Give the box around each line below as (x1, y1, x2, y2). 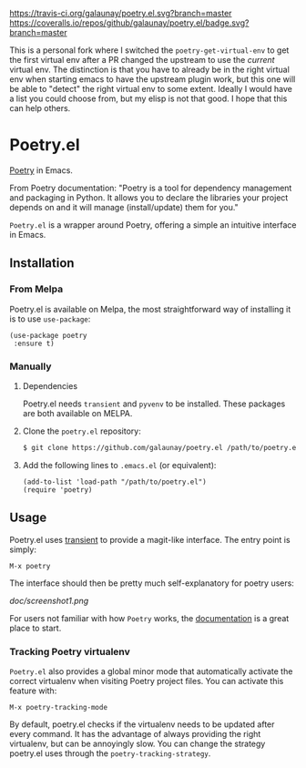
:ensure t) (13, 339, 55, 348)
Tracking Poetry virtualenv (9, 645, 130, 658)
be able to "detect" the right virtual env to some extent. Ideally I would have (9, 84, 293, 94)
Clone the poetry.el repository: (22, 425, 141, 436)
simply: (9, 544, 36, 555)
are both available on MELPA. (22, 407, 133, 418)
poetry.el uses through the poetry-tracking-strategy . (9, 747, 211, 759)
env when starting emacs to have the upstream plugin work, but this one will (9, 74, 296, 85)
